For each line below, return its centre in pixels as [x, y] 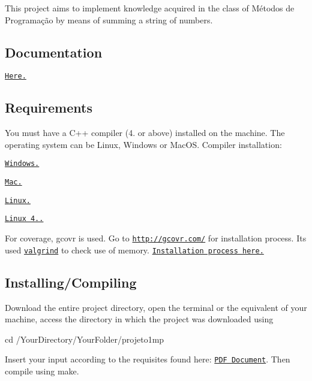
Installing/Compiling [71, 282]
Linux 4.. [24, 219]
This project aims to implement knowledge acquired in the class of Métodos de [150, 8]
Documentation [54, 52]
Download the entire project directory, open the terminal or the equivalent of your [156, 307]
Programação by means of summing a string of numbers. [109, 19]
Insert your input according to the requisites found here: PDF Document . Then [148, 359]
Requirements [49, 108]
